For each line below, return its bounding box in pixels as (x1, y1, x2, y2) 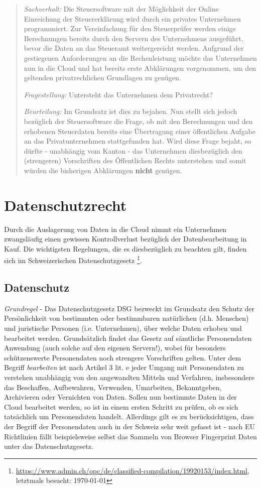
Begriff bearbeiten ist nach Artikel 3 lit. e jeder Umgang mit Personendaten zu (4, 362, 244, 373)
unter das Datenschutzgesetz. (4, 441, 93, 451)
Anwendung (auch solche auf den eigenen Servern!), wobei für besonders (4, 342, 226, 353)
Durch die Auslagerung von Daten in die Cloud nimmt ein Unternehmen (4, 223, 227, 234)
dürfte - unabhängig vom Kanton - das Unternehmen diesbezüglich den (24, 145, 242, 156)
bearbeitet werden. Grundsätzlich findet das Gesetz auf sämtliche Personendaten (4, 332, 252, 343)
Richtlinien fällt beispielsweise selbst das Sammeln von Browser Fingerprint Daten (4, 431, 257, 441)
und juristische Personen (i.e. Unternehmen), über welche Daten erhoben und (4, 323, 242, 333)
